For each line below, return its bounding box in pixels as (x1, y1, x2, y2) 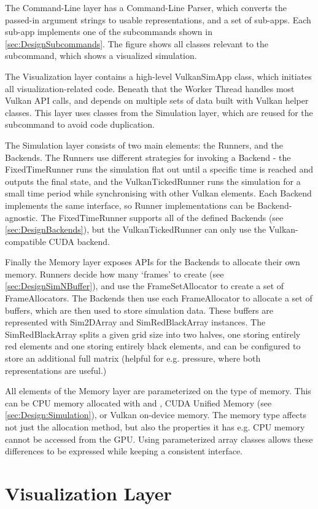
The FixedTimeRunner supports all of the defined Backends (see (41, 211, 284, 223)
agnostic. (5, 211, 38, 223)
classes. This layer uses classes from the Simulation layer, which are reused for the (5, 106, 313, 119)
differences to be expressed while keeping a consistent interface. (5, 445, 243, 457)
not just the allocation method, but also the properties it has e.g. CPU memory (5, 421, 305, 433)
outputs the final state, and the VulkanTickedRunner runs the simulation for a (5, 174, 301, 187)
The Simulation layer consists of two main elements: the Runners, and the (5, 138, 283, 151)
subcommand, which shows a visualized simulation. (5, 49, 197, 62)
